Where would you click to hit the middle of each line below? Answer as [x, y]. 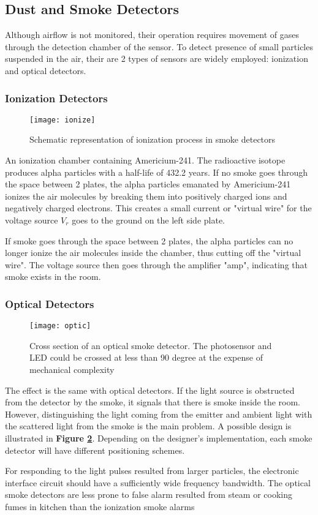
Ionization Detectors [56, 98]
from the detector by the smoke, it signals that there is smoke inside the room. [153, 402]
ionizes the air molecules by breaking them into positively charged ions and [146, 196]
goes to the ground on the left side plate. [149, 220]
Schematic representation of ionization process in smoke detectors [153, 139]
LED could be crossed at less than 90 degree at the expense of [146, 357]
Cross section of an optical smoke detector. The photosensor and [151, 345]
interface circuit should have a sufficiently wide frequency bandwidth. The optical [158, 482]
